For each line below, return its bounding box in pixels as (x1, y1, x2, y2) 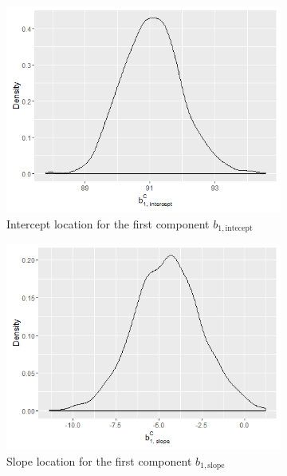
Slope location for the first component (6, 452, 192, 469)
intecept (225, 224, 253, 233)
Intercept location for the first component (6, 215, 210, 232)
